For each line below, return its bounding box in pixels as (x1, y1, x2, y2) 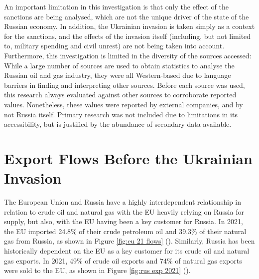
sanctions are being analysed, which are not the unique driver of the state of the (4, 11, 249, 21)
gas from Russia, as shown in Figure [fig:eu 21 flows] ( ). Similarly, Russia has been (4, 236, 255, 246)
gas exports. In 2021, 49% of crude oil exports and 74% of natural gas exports (4, 255, 242, 266)
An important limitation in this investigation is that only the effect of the (4, 1, 229, 11)
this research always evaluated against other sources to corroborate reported (4, 89, 237, 100)
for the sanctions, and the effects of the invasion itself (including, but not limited (4, 30, 251, 41)
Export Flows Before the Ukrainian (4, 148, 253, 168)
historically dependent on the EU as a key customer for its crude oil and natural (4, 246, 250, 256)
